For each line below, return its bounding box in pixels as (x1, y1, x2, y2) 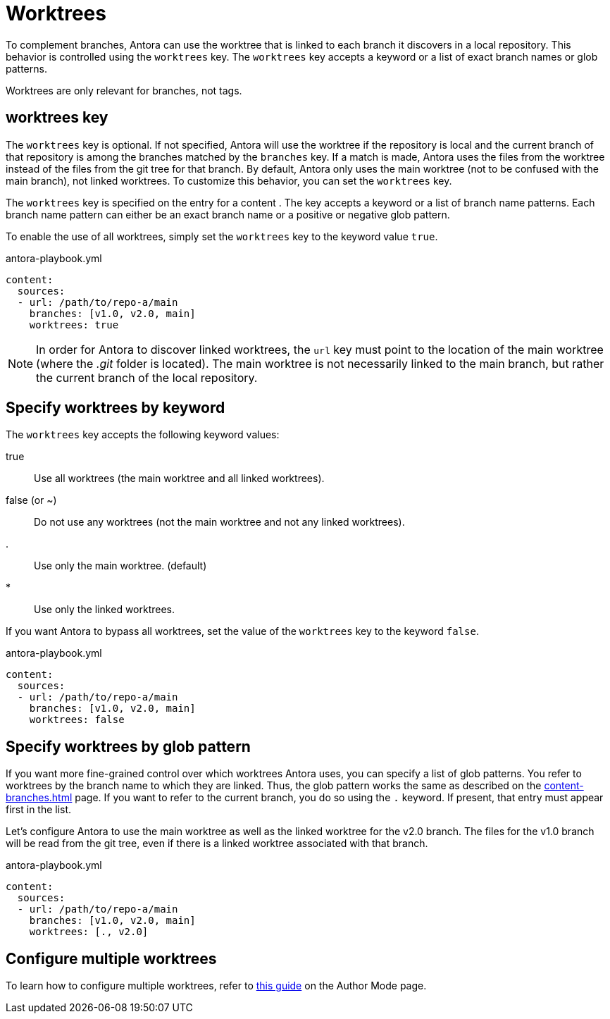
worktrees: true (29, 319, 119, 331)
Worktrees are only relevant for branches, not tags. (6, 84, 242, 97)
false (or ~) (6, 494, 57, 507)
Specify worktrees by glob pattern (6, 737, 251, 755)
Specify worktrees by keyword (6, 399, 225, 417)
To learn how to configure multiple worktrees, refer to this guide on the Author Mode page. (6, 980, 427, 992)
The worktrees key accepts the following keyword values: (6, 428, 280, 441)
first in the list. (6, 803, 72, 816)
